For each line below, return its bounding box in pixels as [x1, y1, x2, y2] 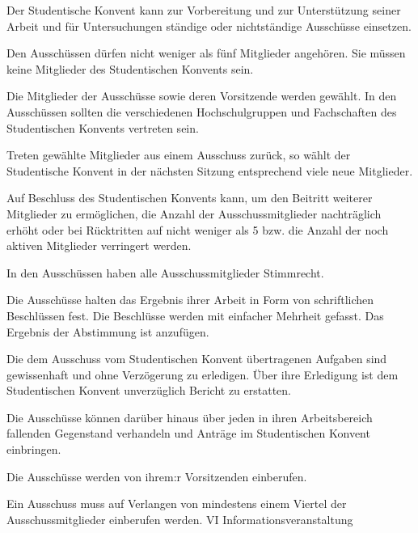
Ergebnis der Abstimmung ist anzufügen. [6, 323, 209, 340]
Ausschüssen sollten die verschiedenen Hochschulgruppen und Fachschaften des [6, 103, 397, 120]
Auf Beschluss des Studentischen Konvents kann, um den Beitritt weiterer [6, 189, 373, 206]
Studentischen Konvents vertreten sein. [6, 119, 199, 136]
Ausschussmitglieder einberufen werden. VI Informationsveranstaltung [6, 510, 353, 527]
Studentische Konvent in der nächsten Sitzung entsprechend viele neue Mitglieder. [6, 162, 413, 179]
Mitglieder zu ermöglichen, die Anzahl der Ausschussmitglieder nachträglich [6, 205, 382, 222]
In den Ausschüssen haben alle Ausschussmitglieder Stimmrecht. [6, 264, 324, 281]
